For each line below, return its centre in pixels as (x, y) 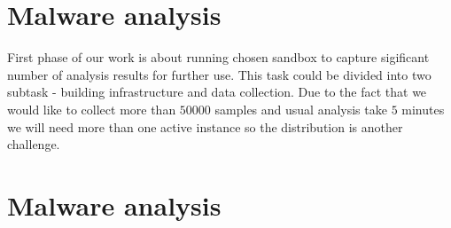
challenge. (34, 144)
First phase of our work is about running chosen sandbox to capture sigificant (218, 57)
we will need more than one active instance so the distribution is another (205, 126)
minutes (423, 109)
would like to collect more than (92, 109)
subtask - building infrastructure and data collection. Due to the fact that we (217, 92)
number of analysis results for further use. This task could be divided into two (219, 74)
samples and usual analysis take (301, 109)
